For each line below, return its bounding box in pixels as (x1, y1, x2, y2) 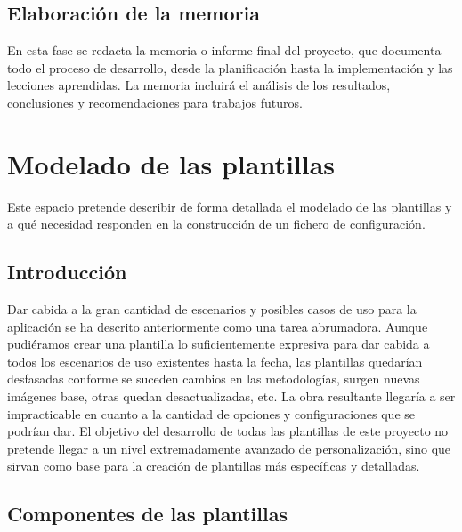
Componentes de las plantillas (7, 500, 288, 528)
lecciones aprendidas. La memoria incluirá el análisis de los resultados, (7, 76, 391, 94)
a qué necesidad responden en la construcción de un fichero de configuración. (7, 214, 426, 233)
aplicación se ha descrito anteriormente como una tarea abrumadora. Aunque (7, 317, 428, 335)
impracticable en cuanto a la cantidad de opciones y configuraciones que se (7, 404, 416, 423)
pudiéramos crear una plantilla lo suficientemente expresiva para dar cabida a (7, 335, 430, 353)
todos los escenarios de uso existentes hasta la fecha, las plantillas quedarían (7, 351, 423, 370)
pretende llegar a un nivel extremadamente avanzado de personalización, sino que (7, 439, 451, 457)
